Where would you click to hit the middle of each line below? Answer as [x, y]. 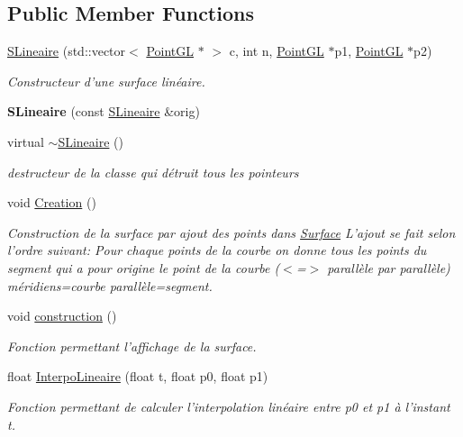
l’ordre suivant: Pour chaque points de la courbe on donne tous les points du [217, 250]
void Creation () [52, 202]
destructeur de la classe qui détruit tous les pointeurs [153, 172]
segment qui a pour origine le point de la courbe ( [144, 267]
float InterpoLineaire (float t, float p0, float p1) [138, 376]
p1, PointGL [369, 51]
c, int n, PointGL [277, 51]
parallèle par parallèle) [389, 267]
